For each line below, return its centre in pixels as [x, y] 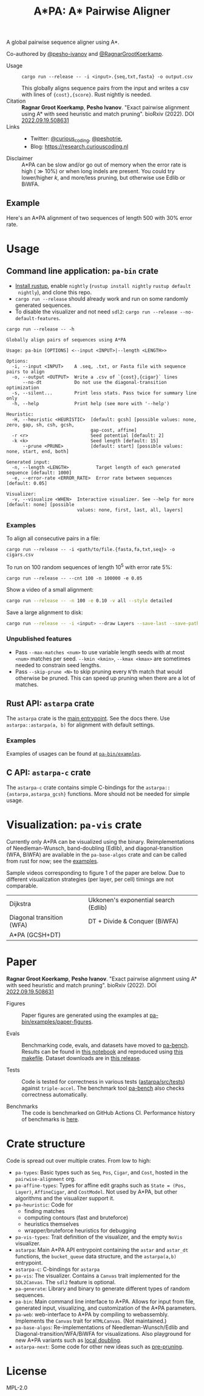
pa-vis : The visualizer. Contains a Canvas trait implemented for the [97, 1275]
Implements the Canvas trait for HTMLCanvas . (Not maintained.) [91, 1321]
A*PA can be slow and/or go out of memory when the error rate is [104, 165]
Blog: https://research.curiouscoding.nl [79, 146]
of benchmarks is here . [50, 1119]
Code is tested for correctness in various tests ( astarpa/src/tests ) [103, 1081]
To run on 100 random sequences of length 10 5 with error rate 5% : [89, 566]
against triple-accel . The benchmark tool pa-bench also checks [103, 1088]
